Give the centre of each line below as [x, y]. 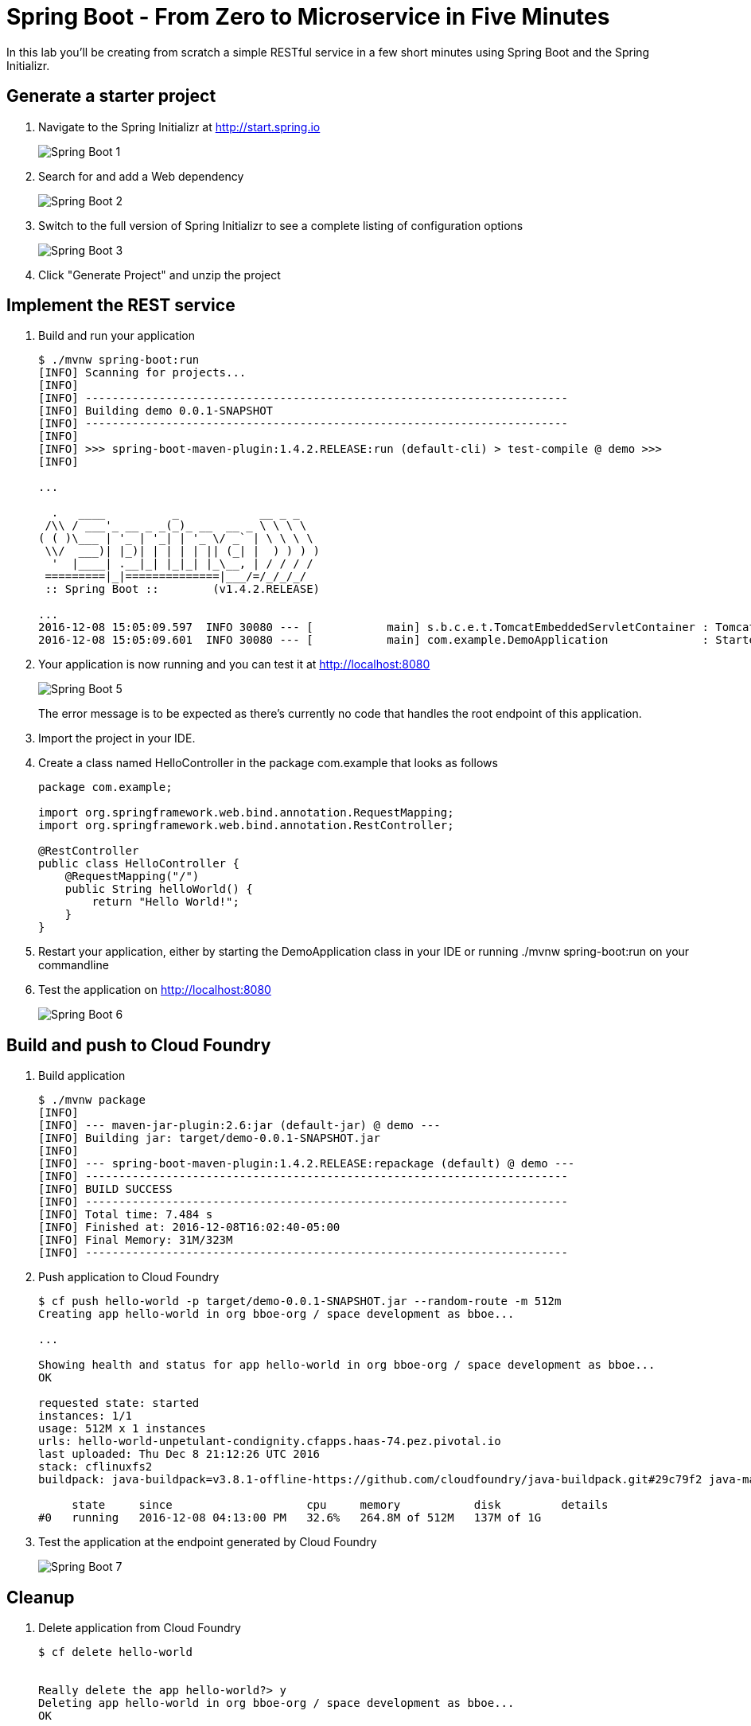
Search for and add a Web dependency [141, 176]
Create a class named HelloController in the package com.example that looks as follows [268, 763]
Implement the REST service [121, 306]
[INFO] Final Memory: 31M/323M [136, 1240]
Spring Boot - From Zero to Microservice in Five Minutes [308, 17]
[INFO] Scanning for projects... [142, 373]
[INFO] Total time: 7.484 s [126, 1215]
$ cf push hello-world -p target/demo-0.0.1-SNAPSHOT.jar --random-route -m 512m [300, 1301]
